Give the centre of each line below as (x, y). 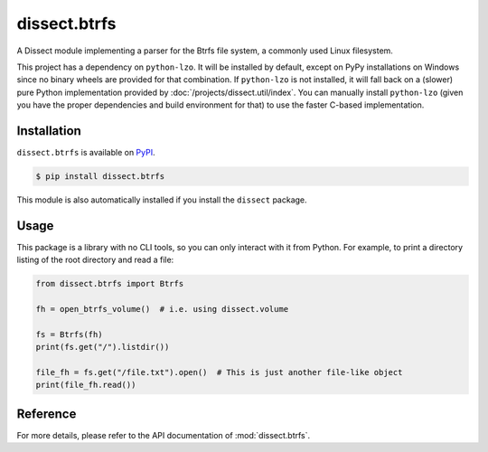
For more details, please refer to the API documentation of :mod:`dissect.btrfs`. (164, 435)
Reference (47, 414)
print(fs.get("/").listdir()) (103, 347)
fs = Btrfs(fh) (69, 334)
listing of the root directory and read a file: (95, 260)
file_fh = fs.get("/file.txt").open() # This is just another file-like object (219, 372)
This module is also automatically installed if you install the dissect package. (162, 200)
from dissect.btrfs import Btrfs (110, 284)
